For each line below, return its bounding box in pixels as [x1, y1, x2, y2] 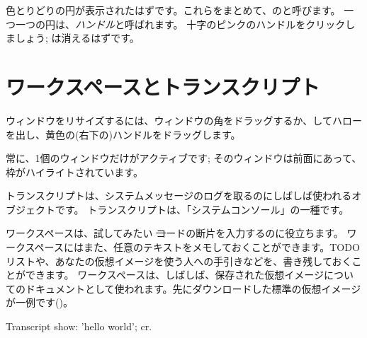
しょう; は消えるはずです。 [15, 30, 140, 45]
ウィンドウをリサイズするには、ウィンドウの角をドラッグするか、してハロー [6, 112, 362, 127]
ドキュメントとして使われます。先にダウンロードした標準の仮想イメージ [25, 281, 361, 296]
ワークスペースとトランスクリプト [6, 71, 320, 100]
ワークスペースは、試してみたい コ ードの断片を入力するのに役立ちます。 [6, 226, 344, 240]
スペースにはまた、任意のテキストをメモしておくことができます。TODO [25, 240, 360, 255]
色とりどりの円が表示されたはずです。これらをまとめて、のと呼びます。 [6, 3, 341, 17]
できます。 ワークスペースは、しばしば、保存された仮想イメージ [25, 267, 324, 282]
